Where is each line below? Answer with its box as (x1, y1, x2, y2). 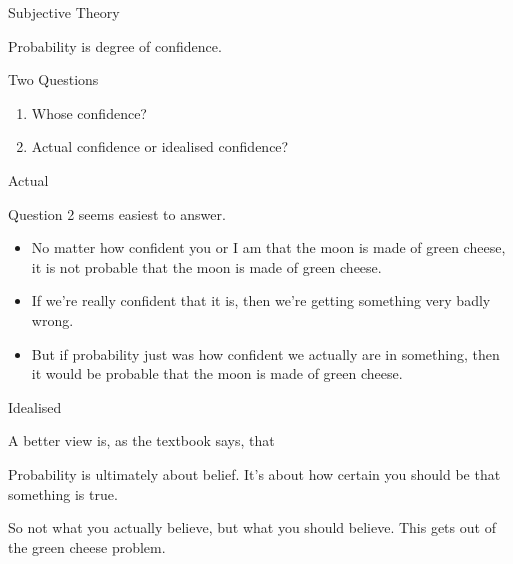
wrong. (31, 309, 74, 330)
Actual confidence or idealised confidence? (31, 136, 289, 157)
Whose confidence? (31, 102, 147, 123)
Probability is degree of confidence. (8, 35, 222, 56)
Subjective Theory (8, 2, 120, 22)
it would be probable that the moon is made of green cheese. (31, 363, 403, 384)
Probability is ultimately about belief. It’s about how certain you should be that (8, 463, 501, 484)
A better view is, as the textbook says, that (8, 430, 275, 451)
